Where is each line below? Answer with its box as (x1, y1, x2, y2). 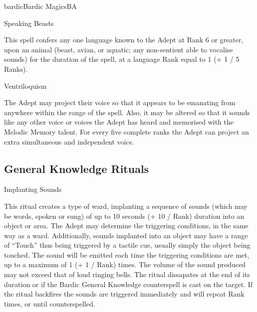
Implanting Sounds (4, 184, 62, 194)
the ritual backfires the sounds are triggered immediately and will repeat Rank (4, 289, 245, 299)
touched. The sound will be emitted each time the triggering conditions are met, (4, 249, 250, 260)
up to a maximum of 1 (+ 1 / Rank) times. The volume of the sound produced (4, 259, 246, 270)
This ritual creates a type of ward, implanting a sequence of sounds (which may (4, 200, 248, 211)
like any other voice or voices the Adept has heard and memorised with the (4, 117, 234, 127)
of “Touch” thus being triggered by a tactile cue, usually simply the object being (4, 240, 251, 250)
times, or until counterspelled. (4, 298, 95, 309)
